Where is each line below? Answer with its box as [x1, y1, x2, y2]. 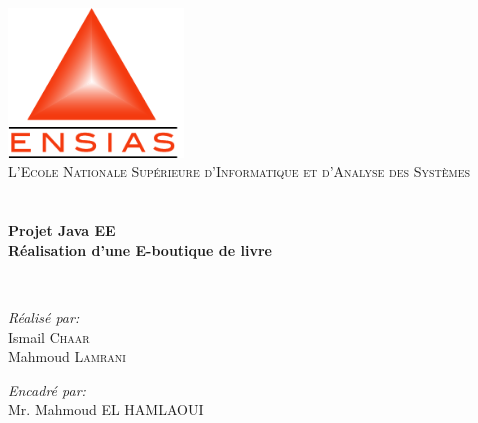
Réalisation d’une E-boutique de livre [8, 239, 272, 260]
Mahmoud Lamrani [8, 346, 126, 367]
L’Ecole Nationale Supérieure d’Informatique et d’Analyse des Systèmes [8, 161, 471, 182]
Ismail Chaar [8, 326, 90, 347]
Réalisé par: [8, 307, 80, 327]
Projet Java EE [8, 220, 116, 241]
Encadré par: [8, 379, 86, 400]
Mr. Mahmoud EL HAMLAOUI [8, 399, 204, 420]
